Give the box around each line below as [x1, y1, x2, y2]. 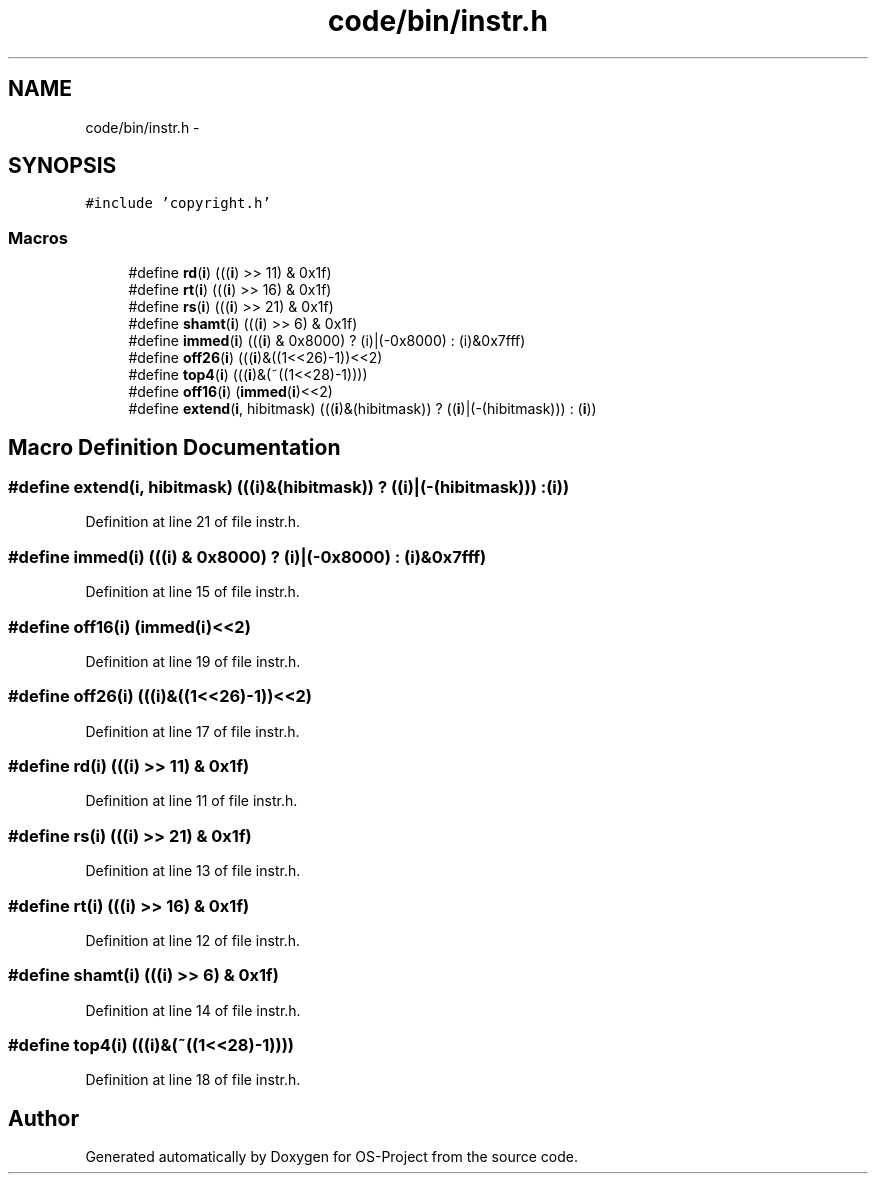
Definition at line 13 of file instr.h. [85, 862, 301, 880]
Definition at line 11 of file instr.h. [85, 792, 298, 810]
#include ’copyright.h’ [85, 195, 271, 212]
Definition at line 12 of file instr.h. [85, 931, 301, 949]
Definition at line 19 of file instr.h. [85, 652, 301, 670]
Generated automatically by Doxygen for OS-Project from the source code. [85, 1148, 578, 1166]
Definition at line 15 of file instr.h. [85, 583, 300, 601]
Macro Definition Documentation [8, 434, 341, 460]
